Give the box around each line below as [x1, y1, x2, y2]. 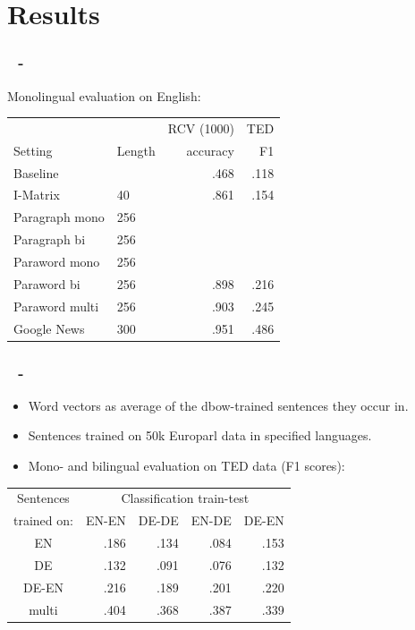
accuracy [186, 140, 234, 159]
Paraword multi [13, 296, 99, 315]
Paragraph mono [13, 208, 105, 226]
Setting [13, 140, 53, 159]
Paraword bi [13, 274, 80, 293]
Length [116, 140, 156, 159]
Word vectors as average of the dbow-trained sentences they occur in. [28, 396, 409, 414]
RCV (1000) [167, 118, 234, 137]
